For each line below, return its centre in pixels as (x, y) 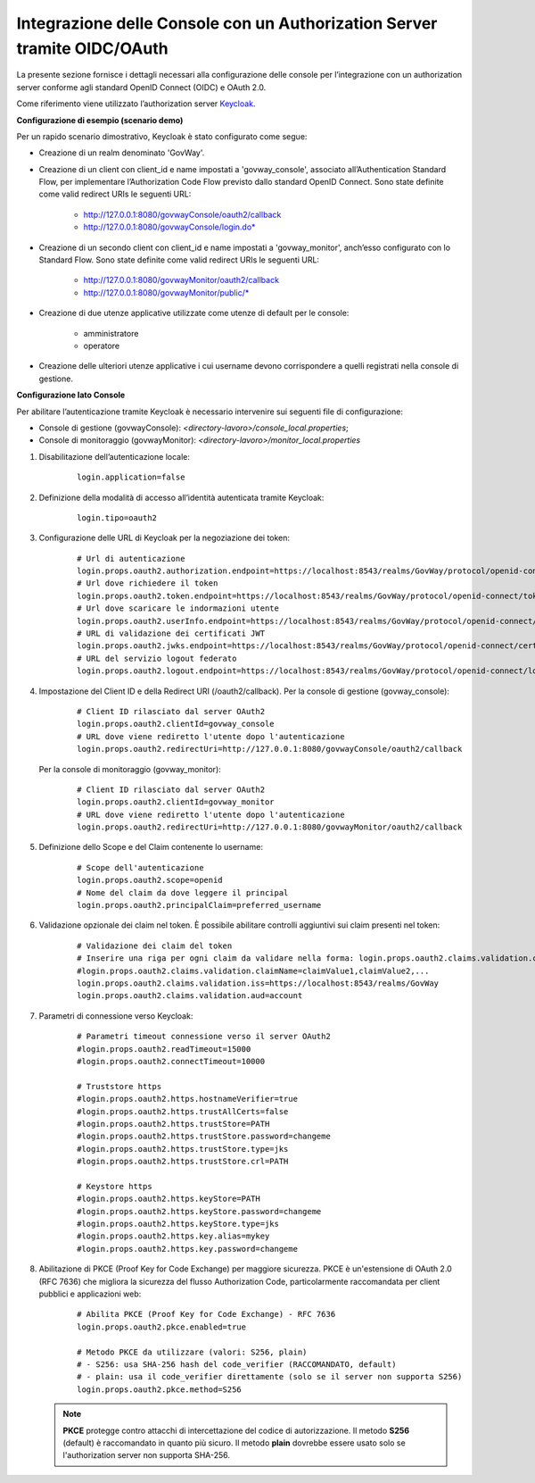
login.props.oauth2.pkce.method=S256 (160, 1389)
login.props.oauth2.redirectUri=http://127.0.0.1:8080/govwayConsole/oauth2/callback (270, 749)
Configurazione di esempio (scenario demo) (100, 120)
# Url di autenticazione (131, 558)
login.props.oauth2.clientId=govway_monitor (176, 802)
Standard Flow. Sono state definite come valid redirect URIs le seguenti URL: (179, 260)
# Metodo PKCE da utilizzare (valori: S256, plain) (192, 1352)
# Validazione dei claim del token (155, 946)
